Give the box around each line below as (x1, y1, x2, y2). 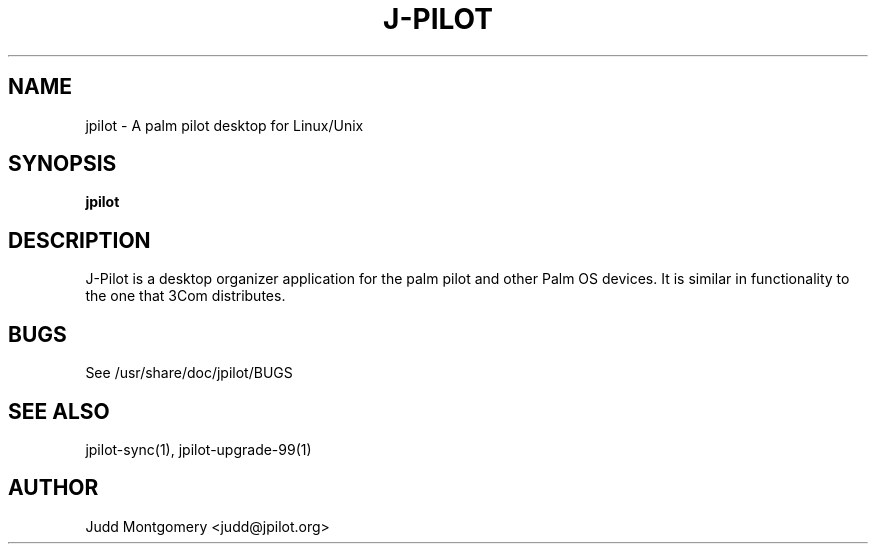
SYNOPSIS (8, 151, 117, 177)
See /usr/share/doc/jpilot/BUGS (85, 364, 293, 382)
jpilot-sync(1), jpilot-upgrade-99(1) (85, 440, 312, 458)
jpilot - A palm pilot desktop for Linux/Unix (85, 116, 364, 134)
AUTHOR (8, 475, 99, 501)
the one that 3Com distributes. (85, 287, 286, 305)
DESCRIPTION (8, 227, 151, 253)
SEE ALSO (8, 398, 110, 424)
